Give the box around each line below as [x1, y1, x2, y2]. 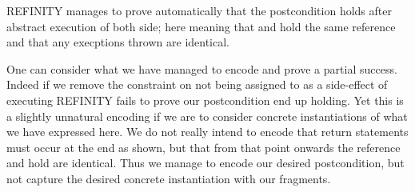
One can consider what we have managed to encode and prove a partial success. [6, 60, 397, 77]
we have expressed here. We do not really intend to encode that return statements [6, 123, 409, 140]
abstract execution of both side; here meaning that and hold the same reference [6, 18, 396, 34]
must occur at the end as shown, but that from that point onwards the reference [6, 138, 401, 155]
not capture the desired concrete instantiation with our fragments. [6, 170, 331, 186]
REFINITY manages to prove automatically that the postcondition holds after [6, 2, 392, 18]
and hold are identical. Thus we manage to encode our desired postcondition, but [6, 154, 405, 171]
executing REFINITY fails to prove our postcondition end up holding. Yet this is [6, 91, 404, 108]
